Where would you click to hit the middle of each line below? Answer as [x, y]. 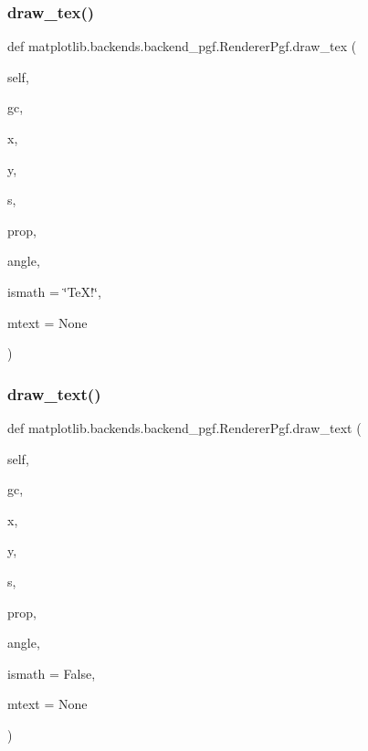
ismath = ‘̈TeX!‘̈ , [54, 291]
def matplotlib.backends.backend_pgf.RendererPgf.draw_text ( [184, 427]
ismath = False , [52, 673]
